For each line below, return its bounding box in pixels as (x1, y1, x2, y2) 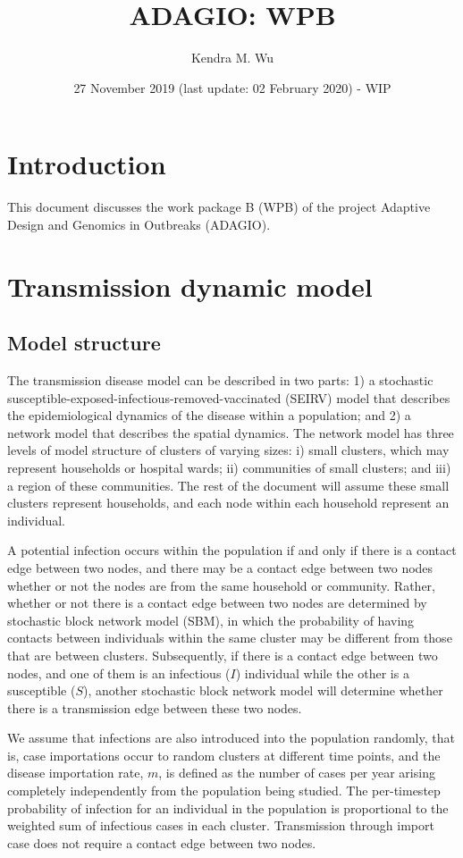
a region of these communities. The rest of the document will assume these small (7, 475, 450, 494)
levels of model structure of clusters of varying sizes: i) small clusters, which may (7, 441, 450, 459)
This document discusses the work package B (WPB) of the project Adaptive (7, 198, 431, 216)
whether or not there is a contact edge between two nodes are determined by (7, 593, 427, 612)
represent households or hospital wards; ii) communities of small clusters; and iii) (7, 458, 451, 476)
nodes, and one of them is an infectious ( (7, 663, 231, 682)
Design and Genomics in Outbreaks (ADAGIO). (7, 214, 271, 233)
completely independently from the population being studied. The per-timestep (7, 781, 441, 800)
